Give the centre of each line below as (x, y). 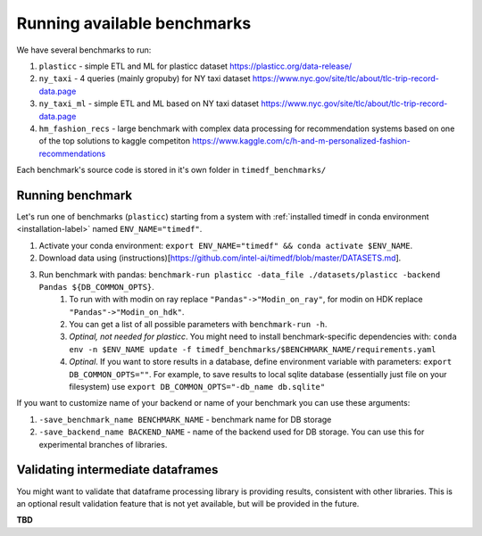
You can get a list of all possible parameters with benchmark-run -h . (198, 325)
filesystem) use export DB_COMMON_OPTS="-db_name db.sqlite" (197, 387)
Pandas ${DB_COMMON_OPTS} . (97, 286)
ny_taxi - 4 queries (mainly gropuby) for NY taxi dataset (145, 78)
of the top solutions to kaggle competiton (115, 141)
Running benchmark (75, 195)
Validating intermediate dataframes (117, 470)
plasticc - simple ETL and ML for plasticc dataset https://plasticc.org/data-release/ (195, 66)
